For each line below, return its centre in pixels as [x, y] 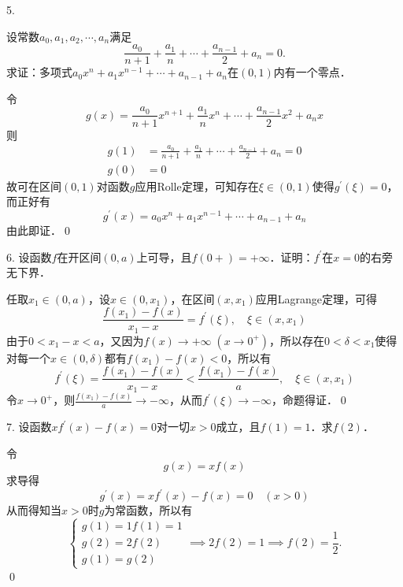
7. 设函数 [29, 427]
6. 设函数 [29, 256]
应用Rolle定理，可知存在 [197, 186]
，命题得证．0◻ [310, 400]
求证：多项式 [39, 72]
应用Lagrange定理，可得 [316, 298]
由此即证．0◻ [40, 230]
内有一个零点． [312, 72]
